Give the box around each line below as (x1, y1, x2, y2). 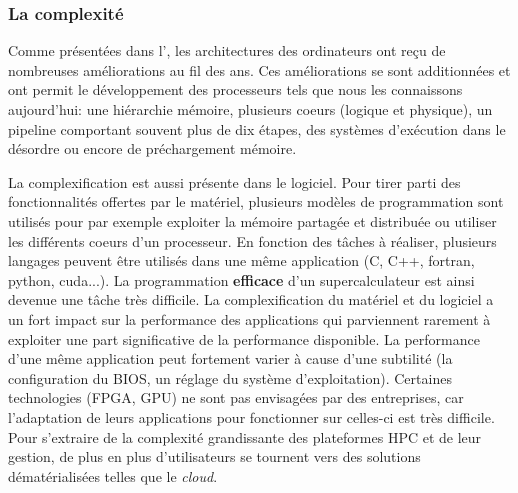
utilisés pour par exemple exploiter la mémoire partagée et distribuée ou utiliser (8, 210, 497, 231)
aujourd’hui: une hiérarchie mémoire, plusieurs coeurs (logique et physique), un (8, 99, 493, 119)
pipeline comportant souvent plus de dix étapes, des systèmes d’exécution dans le (8, 118, 506, 139)
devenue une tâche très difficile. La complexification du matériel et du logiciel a (8, 289, 494, 310)
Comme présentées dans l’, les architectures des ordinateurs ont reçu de (8, 40, 446, 61)
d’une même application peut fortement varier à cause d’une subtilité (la (8, 348, 453, 369)
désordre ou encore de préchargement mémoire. (8, 138, 297, 159)
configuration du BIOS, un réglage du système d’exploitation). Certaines (8, 367, 452, 388)
